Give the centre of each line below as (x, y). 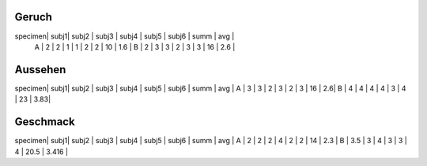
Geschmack (45, 122)
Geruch (34, 17)
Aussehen (40, 70)
